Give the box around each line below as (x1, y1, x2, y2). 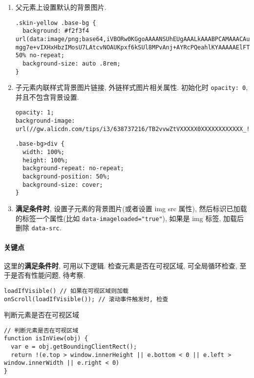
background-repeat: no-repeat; (22, 165, 124, 172)
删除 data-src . (15, 222, 62, 233)
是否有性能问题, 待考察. (10, 270, 85, 280)
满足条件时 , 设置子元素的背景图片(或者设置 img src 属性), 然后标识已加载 (15, 203, 247, 213)
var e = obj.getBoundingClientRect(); (11, 343, 137, 351)
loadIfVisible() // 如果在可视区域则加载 (4, 287, 128, 294)
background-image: (15, 117, 75, 125)
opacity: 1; (15, 109, 54, 116)
